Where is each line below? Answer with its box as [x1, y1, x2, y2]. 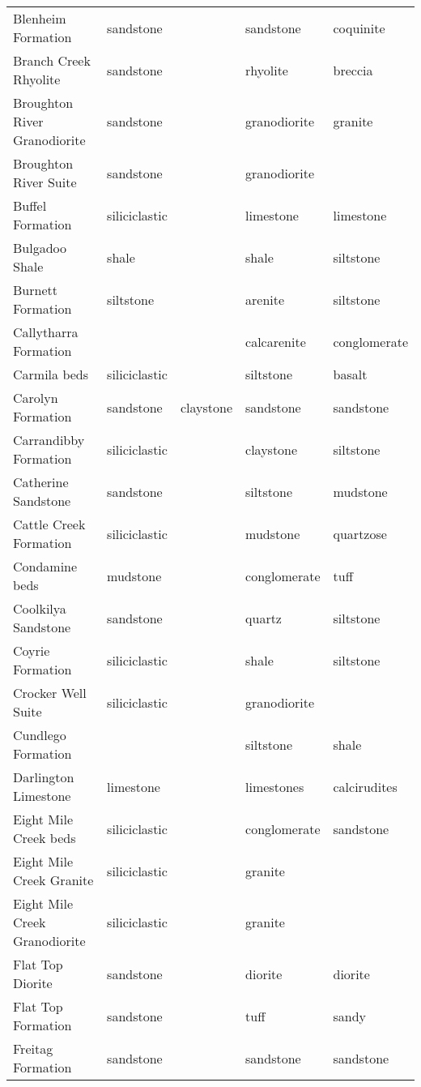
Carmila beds [13, 365, 89, 383]
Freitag [13, 1039, 53, 1058]
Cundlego [13, 725, 66, 744]
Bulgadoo [13, 238, 67, 257]
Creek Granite [13, 871, 94, 889]
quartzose [333, 524, 387, 543]
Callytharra [13, 323, 79, 341]
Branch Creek [13, 51, 91, 70]
